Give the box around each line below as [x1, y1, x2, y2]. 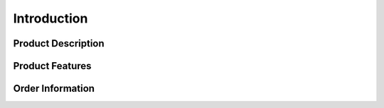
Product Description [13, 37, 105, 49]
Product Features [13, 60, 92, 72]
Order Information [13, 83, 95, 95]
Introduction [13, 11, 88, 26]
